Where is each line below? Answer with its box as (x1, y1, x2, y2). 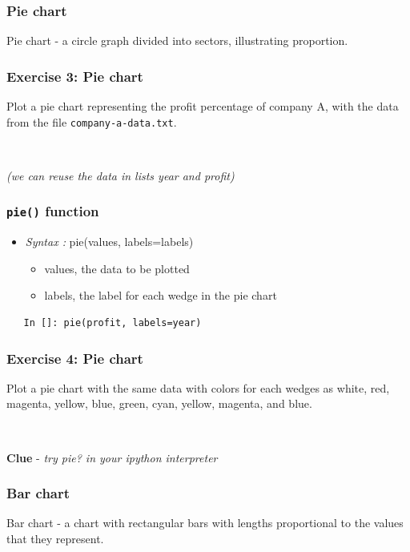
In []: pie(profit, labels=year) (23, 317, 202, 329)
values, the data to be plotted (44, 260, 190, 276)
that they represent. (6, 530, 104, 547)
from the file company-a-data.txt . (6, 113, 177, 130)
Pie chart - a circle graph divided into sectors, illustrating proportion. (6, 32, 348, 49)
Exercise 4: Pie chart (6, 348, 143, 368)
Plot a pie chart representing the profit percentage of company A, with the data (6, 98, 399, 115)
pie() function (6, 201, 99, 221)
